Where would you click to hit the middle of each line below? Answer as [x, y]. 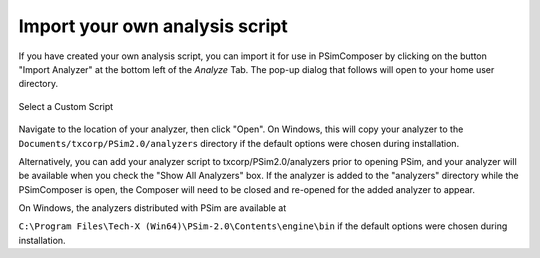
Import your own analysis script [153, 26]
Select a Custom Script [66, 106]
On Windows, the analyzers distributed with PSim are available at [152, 208]
